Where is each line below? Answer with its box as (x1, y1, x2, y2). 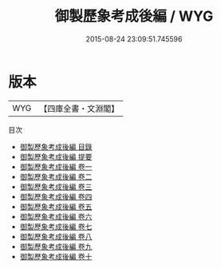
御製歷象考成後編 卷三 (19, 181, 93, 192)
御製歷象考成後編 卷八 (19, 231, 93, 241)
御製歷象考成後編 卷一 (19, 161, 93, 172)
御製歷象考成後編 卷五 (19, 201, 93, 212)
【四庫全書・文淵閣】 (39, 103, 120, 114)
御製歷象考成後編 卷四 (19, 192, 93, 201)
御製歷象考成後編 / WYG (54, 7, 214, 26)
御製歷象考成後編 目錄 (19, 141, 93, 152)
